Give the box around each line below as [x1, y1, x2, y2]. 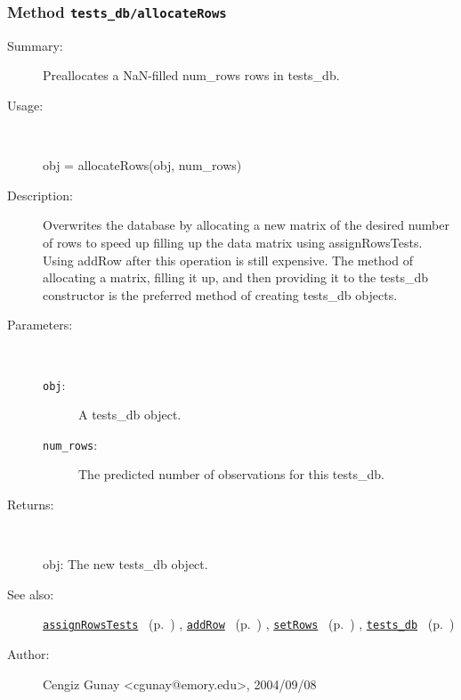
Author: [7, 645, 50, 663]
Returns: [7, 495, 54, 513]
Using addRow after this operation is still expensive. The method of [43, 250, 413, 269]
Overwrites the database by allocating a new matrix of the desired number [43, 216, 449, 234]
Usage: [7, 95, 44, 114]
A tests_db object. [78, 405, 182, 424]
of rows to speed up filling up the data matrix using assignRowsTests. [43, 232, 423, 251]
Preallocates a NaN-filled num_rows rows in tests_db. [43, 66, 340, 85]
